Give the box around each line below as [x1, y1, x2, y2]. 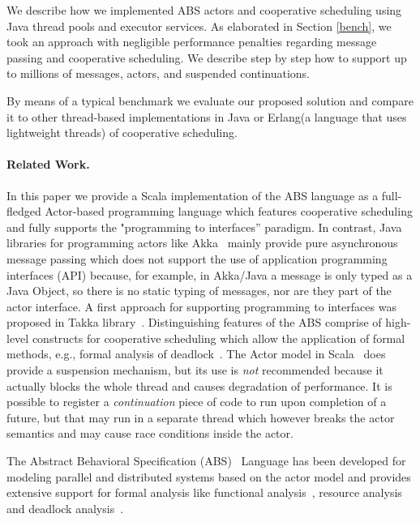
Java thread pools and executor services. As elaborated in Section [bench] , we [6, 17, 392, 34]
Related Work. [6, 156, 90, 173]
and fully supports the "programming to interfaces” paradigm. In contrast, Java [6, 218, 402, 235]
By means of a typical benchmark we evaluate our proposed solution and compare [6, 92, 414, 109]
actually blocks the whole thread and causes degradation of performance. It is [6, 377, 392, 394]
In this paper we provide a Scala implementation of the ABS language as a [6, 186, 379, 203]
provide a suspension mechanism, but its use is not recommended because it [6, 362, 384, 379]
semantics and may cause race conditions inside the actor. [6, 425, 294, 442]
